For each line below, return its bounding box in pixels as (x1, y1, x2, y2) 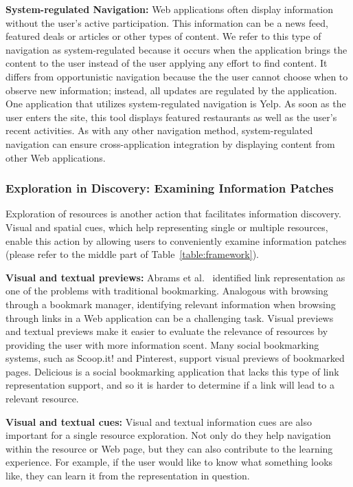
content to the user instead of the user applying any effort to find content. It (5, 56, 328, 70)
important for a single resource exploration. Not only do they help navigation (5, 428, 331, 442)
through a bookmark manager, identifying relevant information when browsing (5, 296, 336, 311)
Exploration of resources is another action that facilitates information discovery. (5, 206, 341, 221)
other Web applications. (5, 150, 106, 164)
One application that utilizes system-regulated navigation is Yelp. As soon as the (5, 96, 346, 111)
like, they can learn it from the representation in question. (5, 468, 250, 483)
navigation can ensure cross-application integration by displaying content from (5, 136, 335, 151)
